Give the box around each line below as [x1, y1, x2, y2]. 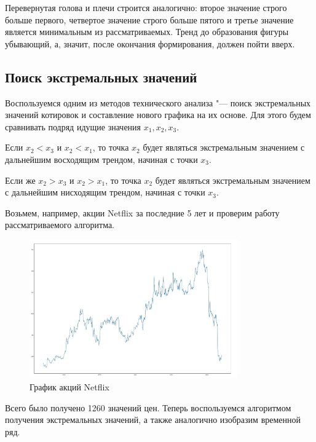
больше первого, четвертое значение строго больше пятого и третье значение [5, 13, 294, 26]
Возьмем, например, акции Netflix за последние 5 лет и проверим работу [5, 206, 280, 219]
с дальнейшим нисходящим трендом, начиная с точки [5, 186, 205, 199]
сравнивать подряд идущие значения [5, 120, 141, 133]
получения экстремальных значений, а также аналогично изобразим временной [5, 413, 301, 426]
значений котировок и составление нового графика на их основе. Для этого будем [5, 108, 311, 121]
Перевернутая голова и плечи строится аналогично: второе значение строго [5, 1, 287, 14]
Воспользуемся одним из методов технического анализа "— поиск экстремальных [5, 96, 311, 109]
